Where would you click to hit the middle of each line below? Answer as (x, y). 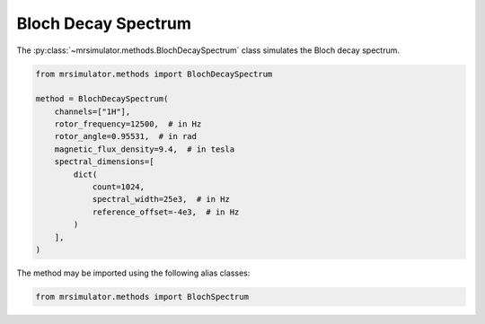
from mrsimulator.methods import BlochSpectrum (142, 297)
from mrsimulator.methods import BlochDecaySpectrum (154, 74)
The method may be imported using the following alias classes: (133, 273)
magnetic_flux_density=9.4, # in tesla (145, 149)
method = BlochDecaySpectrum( (102, 99)
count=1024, (119, 187)
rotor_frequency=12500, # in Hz (128, 124)
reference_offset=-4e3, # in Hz (166, 212)
